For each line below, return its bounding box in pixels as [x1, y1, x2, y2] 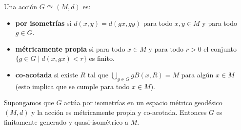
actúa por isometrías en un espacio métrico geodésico [64, 97, 222, 108]
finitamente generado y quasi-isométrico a [4, 116, 128, 127]
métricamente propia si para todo [15, 43, 125, 54]
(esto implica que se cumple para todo [15, 81, 130, 91]
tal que [87, 69, 109, 79]
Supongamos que [4, 97, 54, 108]
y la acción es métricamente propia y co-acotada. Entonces [31, 107, 207, 117]
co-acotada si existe [15, 69, 78, 79]
